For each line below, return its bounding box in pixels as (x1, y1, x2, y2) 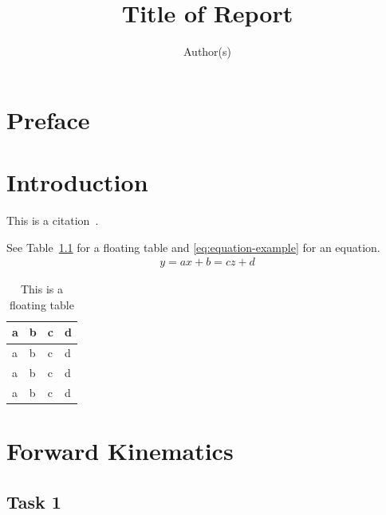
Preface (6, 103, 90, 136)
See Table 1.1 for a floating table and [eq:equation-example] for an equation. (6, 238, 380, 255)
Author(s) (183, 43, 232, 60)
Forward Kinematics (6, 434, 234, 467)
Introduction (6, 166, 148, 199)
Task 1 (6, 489, 61, 513)
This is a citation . (6, 212, 99, 229)
